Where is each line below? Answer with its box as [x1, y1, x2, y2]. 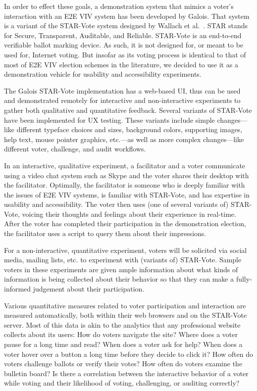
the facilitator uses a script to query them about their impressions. [4, 228, 206, 239]
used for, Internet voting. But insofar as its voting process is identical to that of [4, 49, 246, 59]
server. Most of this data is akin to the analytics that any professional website [4, 319, 241, 330]
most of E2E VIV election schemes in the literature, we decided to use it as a [4, 59, 238, 69]
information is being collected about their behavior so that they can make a [4, 274, 234, 284]
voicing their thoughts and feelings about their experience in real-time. [22, 208, 236, 219]
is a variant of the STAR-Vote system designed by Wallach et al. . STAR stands [4, 20, 248, 31]
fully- [236, 274, 252, 284]
